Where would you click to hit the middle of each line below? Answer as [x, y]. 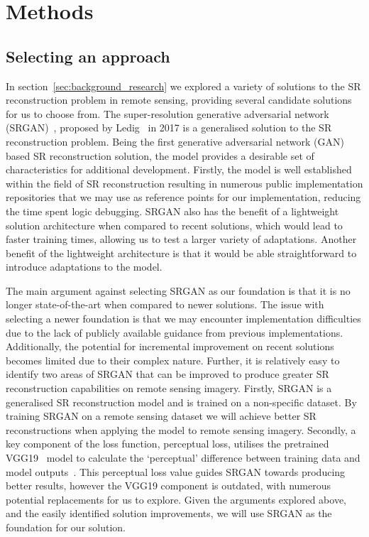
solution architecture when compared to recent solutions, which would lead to [174, 225]
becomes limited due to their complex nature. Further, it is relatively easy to [173, 360]
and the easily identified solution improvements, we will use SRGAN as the [169, 513]
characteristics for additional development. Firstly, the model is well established [179, 169]
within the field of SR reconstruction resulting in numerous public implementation [184, 183]
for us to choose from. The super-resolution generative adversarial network [167, 113]
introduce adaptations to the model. [84, 267]
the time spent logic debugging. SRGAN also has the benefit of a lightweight [172, 211]
